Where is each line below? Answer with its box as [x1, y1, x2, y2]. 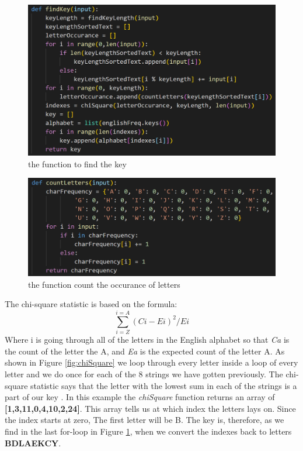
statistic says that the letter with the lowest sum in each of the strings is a [30, 379, 297, 391]
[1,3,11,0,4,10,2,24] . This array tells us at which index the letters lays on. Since [5, 402, 296, 414]
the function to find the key [28, 157, 127, 170]
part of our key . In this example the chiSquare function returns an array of [5, 391, 275, 403]
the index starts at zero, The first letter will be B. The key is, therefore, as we [5, 414, 284, 426]
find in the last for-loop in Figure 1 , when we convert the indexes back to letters [5, 425, 292, 437]
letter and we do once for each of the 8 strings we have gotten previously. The [5, 367, 283, 380]
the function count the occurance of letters [28, 278, 180, 290]
